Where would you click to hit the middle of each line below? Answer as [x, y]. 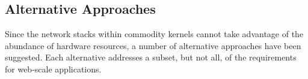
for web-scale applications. [53, 69]
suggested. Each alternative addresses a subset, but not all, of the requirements [151, 57]
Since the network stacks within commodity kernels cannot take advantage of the [154, 34]
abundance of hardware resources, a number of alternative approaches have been [153, 45]
